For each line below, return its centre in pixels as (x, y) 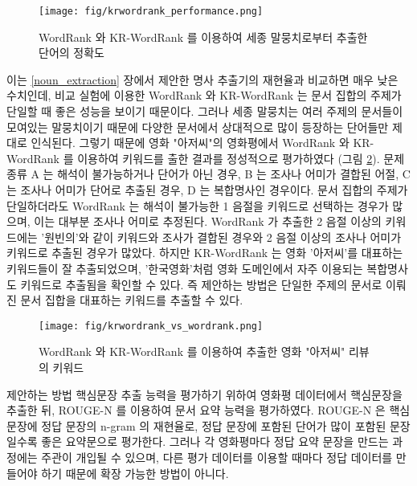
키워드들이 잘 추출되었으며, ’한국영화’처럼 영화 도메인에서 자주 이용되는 (185, 268)
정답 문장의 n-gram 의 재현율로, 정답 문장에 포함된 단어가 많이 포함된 (214, 425)
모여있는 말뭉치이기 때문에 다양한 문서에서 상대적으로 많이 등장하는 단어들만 (198, 127)
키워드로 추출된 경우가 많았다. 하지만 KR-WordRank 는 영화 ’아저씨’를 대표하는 (205, 253)
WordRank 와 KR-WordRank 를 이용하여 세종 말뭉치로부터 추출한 (203, 37)
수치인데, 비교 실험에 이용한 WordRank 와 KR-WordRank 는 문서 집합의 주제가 (204, 95)
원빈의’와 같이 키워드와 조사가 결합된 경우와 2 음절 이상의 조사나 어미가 (223, 237)
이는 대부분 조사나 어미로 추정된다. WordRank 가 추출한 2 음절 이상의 (208, 221)
